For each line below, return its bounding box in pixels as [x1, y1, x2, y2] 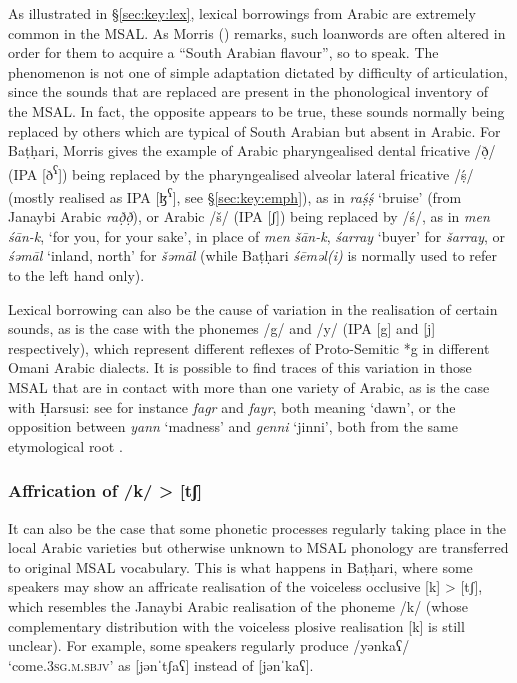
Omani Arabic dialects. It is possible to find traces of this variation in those [8, 357, 472, 378]
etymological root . [8, 435, 123, 456]
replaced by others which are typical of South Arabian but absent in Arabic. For [8, 120, 501, 141]
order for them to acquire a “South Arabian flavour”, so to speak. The [8, 42, 439, 63]
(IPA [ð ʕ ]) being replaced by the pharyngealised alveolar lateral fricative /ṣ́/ [8, 160, 474, 184]
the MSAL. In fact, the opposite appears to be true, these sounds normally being [8, 100, 505, 121]
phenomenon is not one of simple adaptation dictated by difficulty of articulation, [8, 61, 508, 82]
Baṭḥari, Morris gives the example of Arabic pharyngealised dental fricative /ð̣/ [8, 140, 496, 161]
